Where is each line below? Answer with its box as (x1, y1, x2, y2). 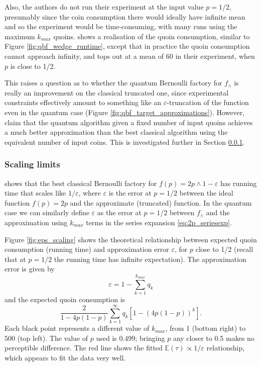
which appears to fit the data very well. (5, 352, 126, 362)
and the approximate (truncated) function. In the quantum (70, 197, 252, 208)
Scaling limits (5, 158, 60, 170)
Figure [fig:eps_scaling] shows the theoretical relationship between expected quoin (5, 234, 257, 244)
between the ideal (179, 188, 233, 198)
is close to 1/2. (10, 60, 56, 71)
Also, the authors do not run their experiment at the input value (5, 2, 204, 12)
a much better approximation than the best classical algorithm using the (5, 127, 228, 137)
